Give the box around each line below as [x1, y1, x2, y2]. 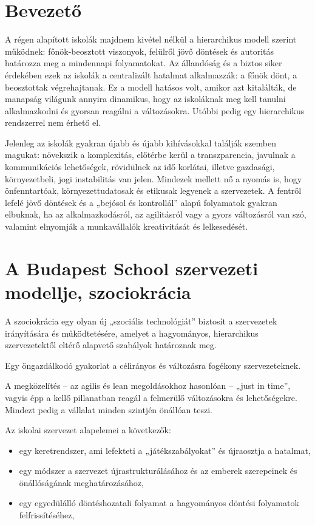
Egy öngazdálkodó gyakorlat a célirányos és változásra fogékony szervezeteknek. [5, 359, 301, 371]
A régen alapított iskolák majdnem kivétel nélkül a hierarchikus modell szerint [5, 33, 297, 46]
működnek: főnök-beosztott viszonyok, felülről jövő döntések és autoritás [5, 44, 274, 57]
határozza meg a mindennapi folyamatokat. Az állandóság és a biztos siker [5, 57, 282, 69]
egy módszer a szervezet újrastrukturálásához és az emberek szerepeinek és [19, 464, 297, 477]
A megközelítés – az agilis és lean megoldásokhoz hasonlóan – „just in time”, [5, 379, 291, 392]
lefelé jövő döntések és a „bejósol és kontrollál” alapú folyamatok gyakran [5, 196, 277, 208]
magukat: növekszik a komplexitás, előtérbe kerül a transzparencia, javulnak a [5, 148, 296, 161]
